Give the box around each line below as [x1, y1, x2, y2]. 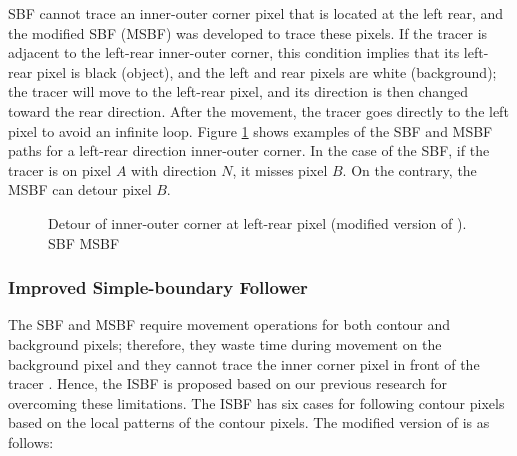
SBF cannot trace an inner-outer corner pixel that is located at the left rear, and [8, 3, 504, 23]
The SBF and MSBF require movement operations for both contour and [8, 314, 451, 335]
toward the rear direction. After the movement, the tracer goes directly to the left [8, 100, 509, 121]
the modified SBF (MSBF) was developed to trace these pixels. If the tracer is [8, 22, 488, 43]
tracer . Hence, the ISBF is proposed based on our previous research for [8, 373, 447, 394]
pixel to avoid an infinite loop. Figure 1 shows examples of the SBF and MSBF [8, 120, 493, 141]
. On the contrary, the [342, 159, 477, 180]
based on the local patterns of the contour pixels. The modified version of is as [8, 412, 490, 433]
